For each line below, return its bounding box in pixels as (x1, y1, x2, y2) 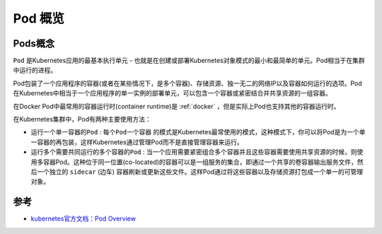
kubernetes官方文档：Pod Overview (30, 214, 136, 223)
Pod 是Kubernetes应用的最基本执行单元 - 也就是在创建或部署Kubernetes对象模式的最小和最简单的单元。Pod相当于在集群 (13, 57, 366, 65)
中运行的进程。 (13, 66, 57, 74)
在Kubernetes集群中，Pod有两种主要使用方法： (13, 115, 151, 124)
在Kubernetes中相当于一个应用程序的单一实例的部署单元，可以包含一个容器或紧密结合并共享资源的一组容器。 (13, 89, 332, 98)
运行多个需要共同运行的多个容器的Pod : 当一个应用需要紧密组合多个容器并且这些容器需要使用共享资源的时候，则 (30, 148, 357, 156)
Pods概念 (13, 37, 55, 49)
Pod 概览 (13, 11, 65, 26)
